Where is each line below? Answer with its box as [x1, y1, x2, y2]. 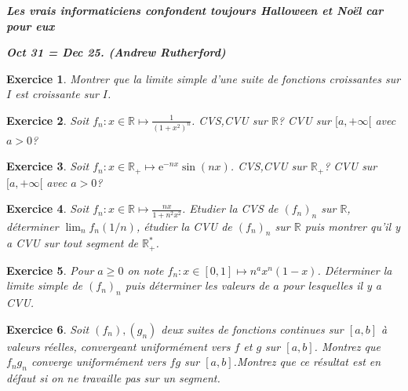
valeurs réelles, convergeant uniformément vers [6, 338, 231, 354]
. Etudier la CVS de [182, 200, 279, 217]
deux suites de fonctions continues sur [161, 320, 344, 337]
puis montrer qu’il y [304, 217, 400, 234]
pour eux [6, 17, 55, 34]
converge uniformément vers [31, 353, 166, 370]
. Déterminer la [317, 261, 392, 278]
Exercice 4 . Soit [6, 200, 89, 217]
